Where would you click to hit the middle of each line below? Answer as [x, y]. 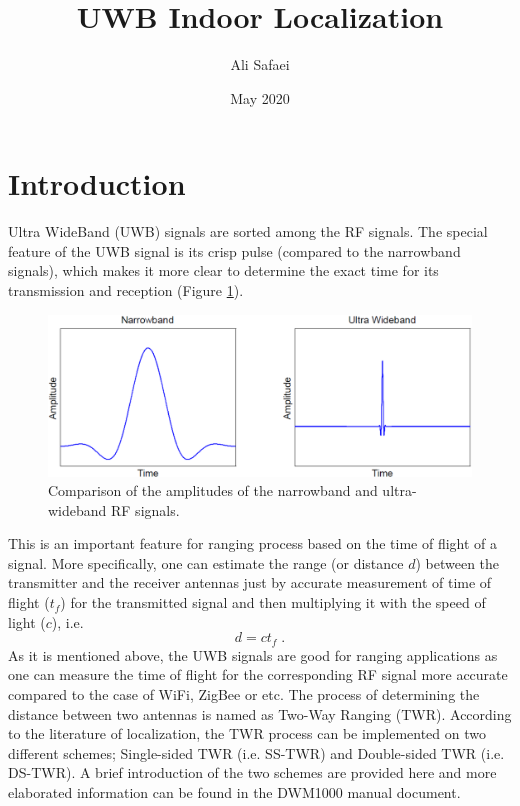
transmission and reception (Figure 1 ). [126, 290]
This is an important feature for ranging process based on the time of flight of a [253, 543]
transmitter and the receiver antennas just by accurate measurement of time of [250, 582]
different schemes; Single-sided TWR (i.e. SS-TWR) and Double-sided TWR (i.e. [256, 752]
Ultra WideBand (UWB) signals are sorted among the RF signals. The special [248, 231]
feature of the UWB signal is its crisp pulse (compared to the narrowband [234, 250]
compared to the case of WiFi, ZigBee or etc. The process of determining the [244, 693]
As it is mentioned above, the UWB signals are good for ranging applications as [253, 654]
